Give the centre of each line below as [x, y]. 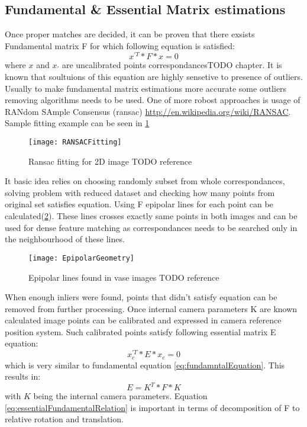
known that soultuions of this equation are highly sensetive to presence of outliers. [154, 77]
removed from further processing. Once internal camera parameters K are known [151, 308]
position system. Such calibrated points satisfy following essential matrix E [140, 331]
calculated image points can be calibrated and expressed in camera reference [143, 320]
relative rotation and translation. [64, 419]
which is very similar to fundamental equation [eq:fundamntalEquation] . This [145, 365]
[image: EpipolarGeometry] [81, 258]
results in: [23, 376]
